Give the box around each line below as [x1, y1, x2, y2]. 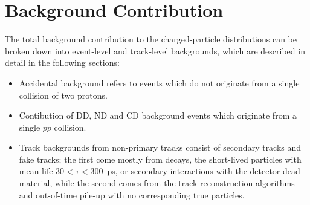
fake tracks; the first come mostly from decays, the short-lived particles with [19, 152, 302, 165]
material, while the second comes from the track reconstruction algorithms [19, 177, 295, 189]
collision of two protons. [19, 88, 108, 101]
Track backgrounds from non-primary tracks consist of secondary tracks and [19, 141, 302, 154]
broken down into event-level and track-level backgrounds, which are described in [5, 44, 305, 57]
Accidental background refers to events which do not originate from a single [19, 76, 300, 89]
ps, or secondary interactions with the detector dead [107, 164, 300, 177]
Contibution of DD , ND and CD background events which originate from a [19, 109, 297, 122]
